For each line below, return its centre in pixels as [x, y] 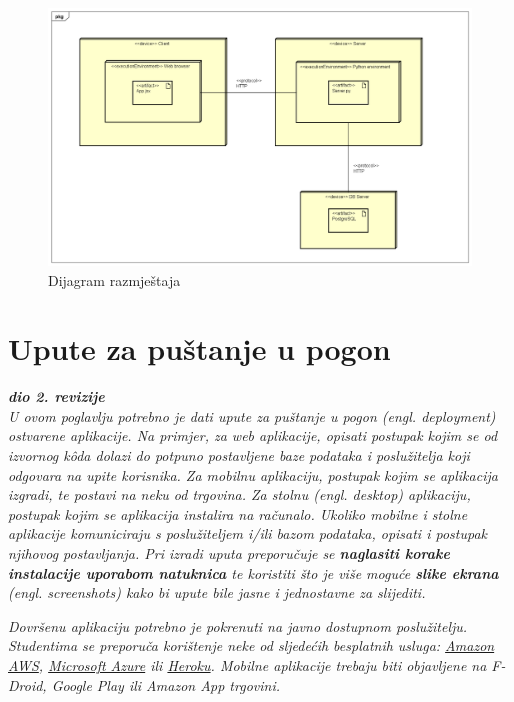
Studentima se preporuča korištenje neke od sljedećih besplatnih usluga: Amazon [251, 645]
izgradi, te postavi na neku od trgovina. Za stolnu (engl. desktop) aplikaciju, [239, 494]
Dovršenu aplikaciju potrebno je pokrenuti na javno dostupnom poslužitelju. [238, 625]
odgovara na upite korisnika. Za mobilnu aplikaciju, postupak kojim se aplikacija [253, 474]
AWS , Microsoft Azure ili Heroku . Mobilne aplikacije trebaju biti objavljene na [247, 664]
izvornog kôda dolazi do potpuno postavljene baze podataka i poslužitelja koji [239, 455]
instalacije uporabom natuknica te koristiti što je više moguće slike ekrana [253, 572]
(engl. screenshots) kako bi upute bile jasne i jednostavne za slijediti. [217, 592]
